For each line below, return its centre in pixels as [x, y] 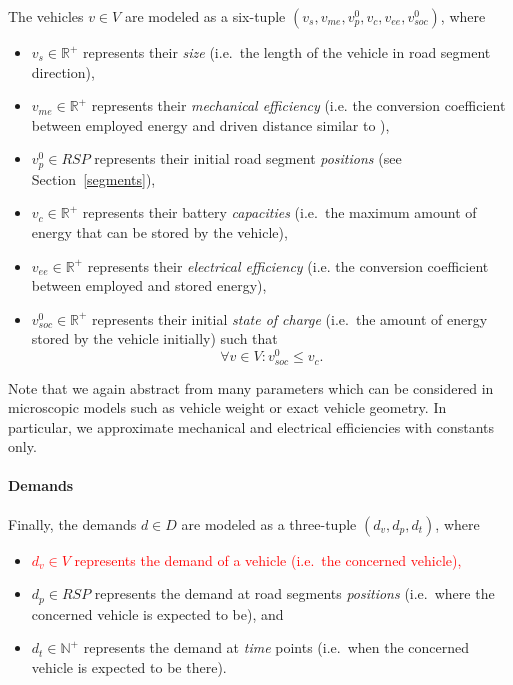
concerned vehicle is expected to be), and [157, 613]
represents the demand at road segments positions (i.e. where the [294, 593]
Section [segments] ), [93, 178]
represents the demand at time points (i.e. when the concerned [276, 647]
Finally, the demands [72, 523]
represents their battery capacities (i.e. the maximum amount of [279, 212]
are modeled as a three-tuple [269, 523]
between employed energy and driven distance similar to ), [210, 124]
